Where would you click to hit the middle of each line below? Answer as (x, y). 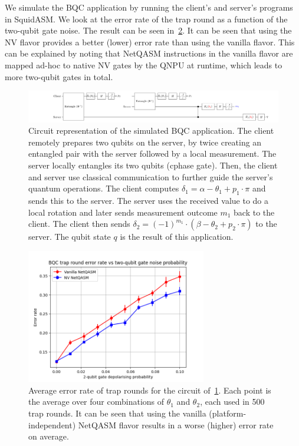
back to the (254, 212)
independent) (52, 424)
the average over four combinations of (96, 402)
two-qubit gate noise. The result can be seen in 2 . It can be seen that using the (148, 30)
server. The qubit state (70, 237)
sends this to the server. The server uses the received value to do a (149, 200)
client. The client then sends (79, 224)
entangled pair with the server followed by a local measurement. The (152, 153)
